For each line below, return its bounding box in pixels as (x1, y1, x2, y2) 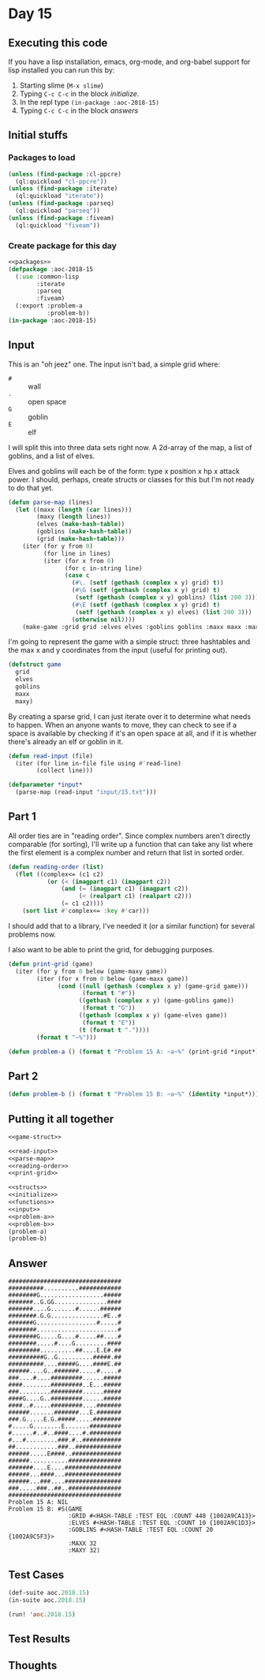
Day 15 (8, 5, 53, 23)
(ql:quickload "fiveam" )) (15, 222, 101, 229)
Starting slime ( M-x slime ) (19, 80, 104, 90)
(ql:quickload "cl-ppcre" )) (15, 177, 108, 185)
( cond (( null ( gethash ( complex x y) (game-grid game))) (58, 982, 248, 990)
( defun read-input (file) (8, 752, 93, 760)
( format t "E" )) (82, 1019, 136, 1026)
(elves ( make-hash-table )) (36, 520, 125, 528)
